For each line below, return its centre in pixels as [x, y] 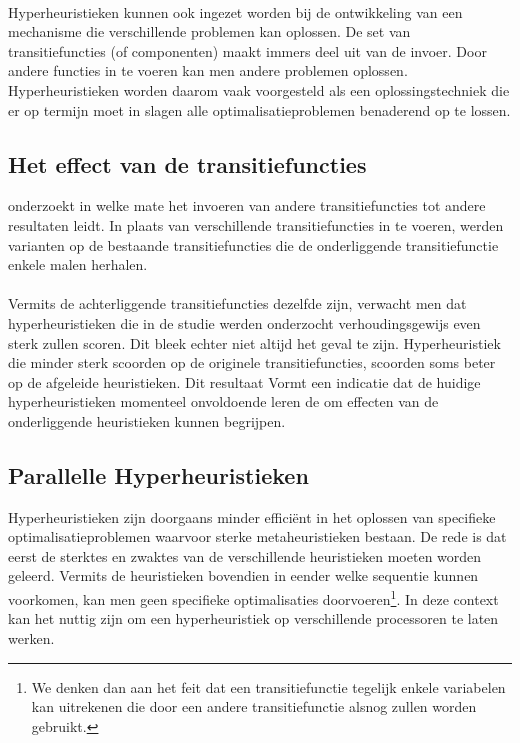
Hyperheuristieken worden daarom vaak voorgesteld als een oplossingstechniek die [259, 89]
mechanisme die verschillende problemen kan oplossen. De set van [209, 31]
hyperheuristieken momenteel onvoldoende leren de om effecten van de [223, 401]
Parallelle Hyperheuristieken [158, 474]
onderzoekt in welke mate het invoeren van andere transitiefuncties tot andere [247, 205]
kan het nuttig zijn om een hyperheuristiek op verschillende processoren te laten [253, 618]
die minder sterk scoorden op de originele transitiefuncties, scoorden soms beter [252, 362]
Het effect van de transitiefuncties [187, 163]
